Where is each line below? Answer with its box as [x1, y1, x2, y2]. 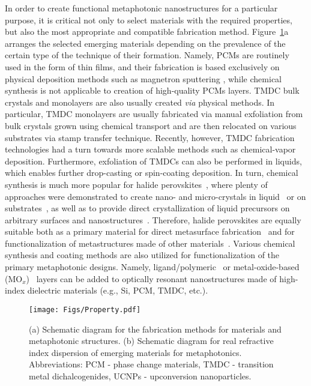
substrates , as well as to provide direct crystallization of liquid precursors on [5, 202, 290, 214]
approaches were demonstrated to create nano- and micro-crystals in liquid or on [5, 190, 306, 202]
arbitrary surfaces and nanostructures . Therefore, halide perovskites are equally [5, 213, 301, 226]
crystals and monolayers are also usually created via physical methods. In [5, 95, 275, 108]
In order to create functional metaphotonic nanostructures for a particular [5, 2, 278, 14]
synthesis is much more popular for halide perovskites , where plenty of [5, 178, 268, 190]
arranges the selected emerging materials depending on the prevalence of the [5, 37, 286, 49]
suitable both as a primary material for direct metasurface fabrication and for [5, 225, 295, 238]
